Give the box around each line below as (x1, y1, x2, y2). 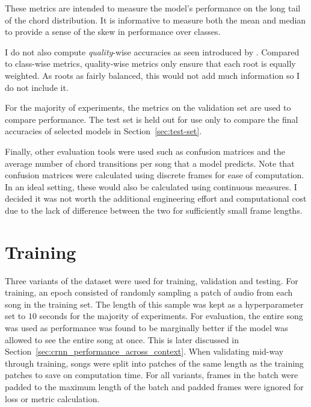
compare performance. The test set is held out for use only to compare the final (5, 113, 298, 125)
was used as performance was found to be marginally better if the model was (5, 322, 288, 334)
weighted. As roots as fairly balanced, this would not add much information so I (5, 69, 300, 81)
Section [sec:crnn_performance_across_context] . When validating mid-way (5, 345, 284, 358)
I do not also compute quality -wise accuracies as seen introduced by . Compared (5, 45, 300, 58)
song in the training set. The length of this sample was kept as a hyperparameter (5, 297, 304, 310)
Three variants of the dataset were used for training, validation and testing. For (5, 274, 298, 287)
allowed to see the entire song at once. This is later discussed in (5, 333, 239, 346)
